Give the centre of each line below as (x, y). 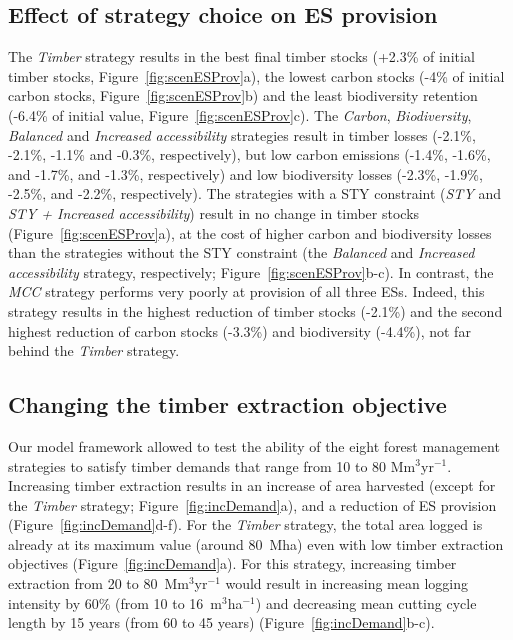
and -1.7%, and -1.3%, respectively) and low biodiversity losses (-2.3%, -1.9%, (245, 173)
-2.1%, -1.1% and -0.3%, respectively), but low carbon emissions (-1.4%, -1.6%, (249, 154)
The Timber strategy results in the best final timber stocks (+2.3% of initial (241, 56)
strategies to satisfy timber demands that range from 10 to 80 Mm (212, 465)
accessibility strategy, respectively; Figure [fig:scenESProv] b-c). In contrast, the (251, 271)
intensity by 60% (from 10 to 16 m (115, 602)
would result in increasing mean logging (346, 583)
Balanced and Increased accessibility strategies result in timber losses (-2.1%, (242, 134)
